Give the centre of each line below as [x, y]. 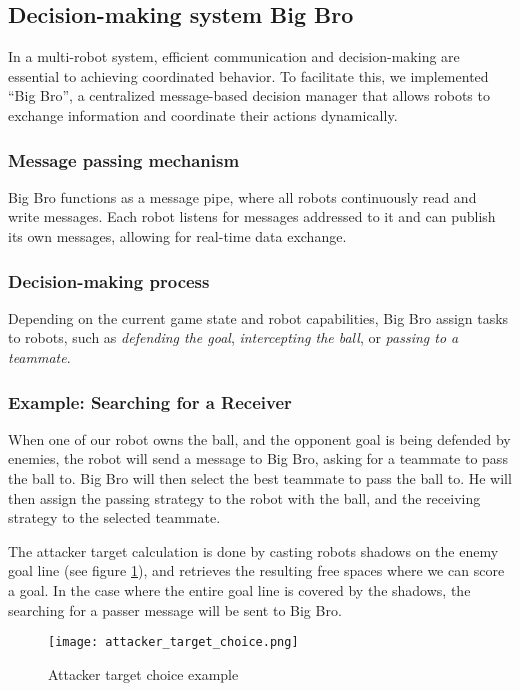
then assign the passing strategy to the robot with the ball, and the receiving [244, 497]
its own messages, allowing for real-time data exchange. [177, 235]
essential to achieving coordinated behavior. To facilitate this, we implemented [248, 75]
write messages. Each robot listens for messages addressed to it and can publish [252, 216]
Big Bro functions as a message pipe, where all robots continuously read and [242, 196]
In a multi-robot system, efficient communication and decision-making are [234, 56]
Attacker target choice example [143, 673]
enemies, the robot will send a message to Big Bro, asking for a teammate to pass [258, 458]
